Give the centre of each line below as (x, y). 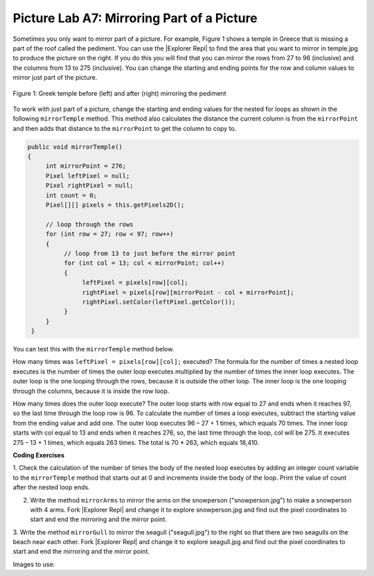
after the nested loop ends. (51, 487)
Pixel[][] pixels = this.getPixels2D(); (115, 205)
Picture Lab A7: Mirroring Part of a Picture (135, 18)
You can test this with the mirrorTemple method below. (93, 349)
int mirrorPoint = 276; (86, 166)
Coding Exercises (39, 455)
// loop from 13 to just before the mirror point (150, 253)
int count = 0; (71, 195)
